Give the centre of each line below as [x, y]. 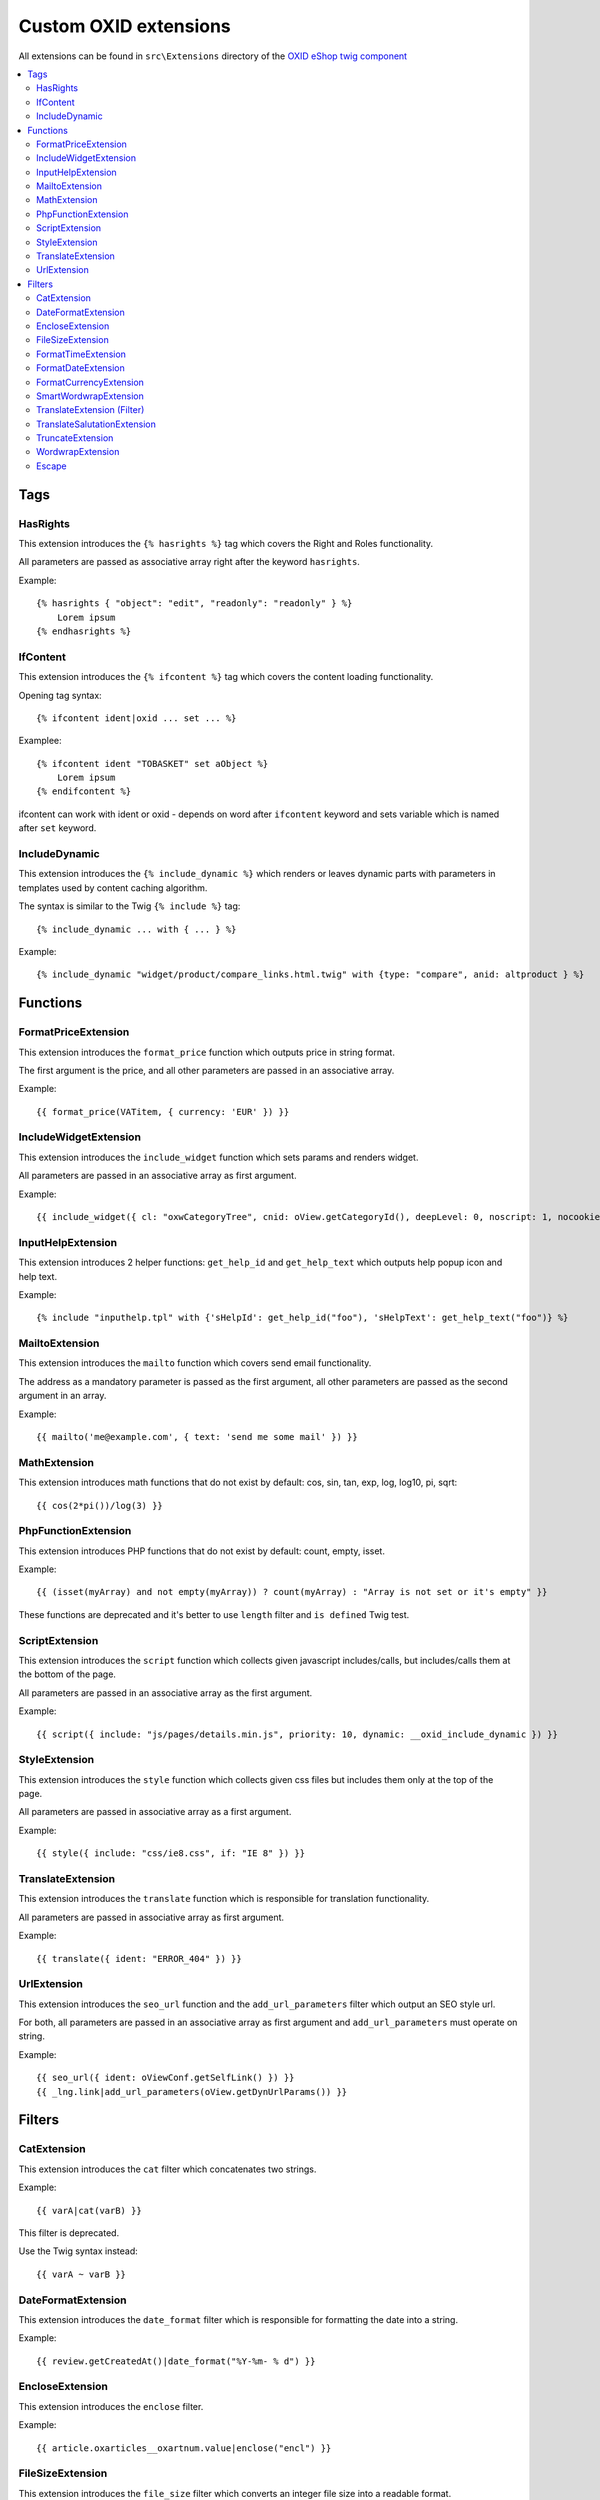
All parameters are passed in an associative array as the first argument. [165, 1692]
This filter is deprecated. [69, 2232]
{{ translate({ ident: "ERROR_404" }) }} [139, 1958]
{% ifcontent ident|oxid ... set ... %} [136, 718]
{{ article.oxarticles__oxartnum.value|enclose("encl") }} [184, 2448]
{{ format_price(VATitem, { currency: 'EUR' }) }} [163, 1111]
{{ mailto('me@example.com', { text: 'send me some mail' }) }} [197, 1436]
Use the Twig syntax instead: [78, 2251]
